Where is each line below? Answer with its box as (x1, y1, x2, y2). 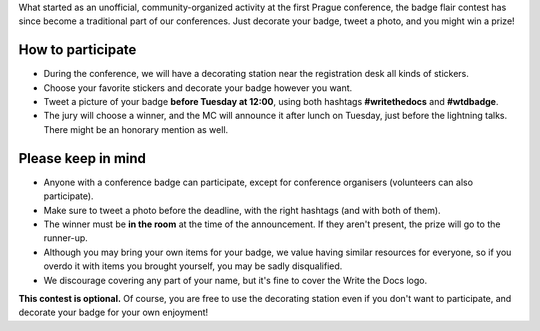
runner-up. (43, 232, 89, 244)
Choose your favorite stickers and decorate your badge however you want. (43, 81, 353, 94)
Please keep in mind (18, 150, 147, 167)
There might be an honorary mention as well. (43, 123, 229, 135)
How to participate (18, 41, 137, 59)
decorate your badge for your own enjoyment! (18, 306, 209, 319)
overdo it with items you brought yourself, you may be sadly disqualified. (43, 260, 343, 272)
